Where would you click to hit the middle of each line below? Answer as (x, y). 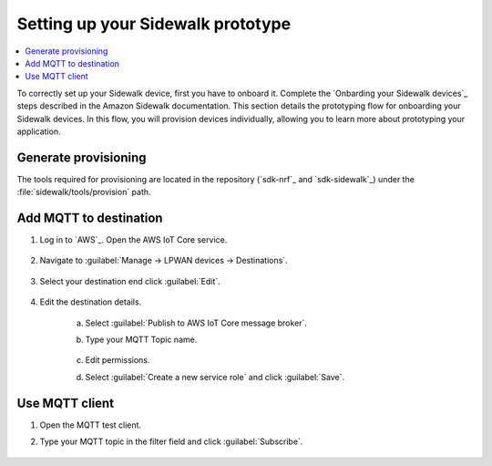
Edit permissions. (118, 360)
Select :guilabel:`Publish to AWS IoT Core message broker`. (196, 323)
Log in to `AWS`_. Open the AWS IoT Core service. (133, 240)
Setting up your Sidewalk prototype (154, 24)
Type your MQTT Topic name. (141, 340)
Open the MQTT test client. (90, 425)
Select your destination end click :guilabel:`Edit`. (130, 281)
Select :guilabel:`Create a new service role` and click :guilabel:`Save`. (215, 377)
